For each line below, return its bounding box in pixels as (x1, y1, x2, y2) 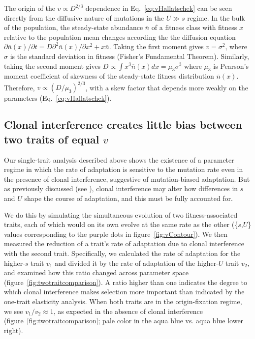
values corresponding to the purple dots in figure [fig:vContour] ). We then (4, 228, 227, 239)
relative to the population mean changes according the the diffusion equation (4, 31, 236, 42)
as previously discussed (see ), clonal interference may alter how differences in (4, 183, 238, 194)
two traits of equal (4, 131, 99, 146)
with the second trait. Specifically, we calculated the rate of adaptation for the (4, 248, 241, 258)
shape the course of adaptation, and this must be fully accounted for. (24, 193, 233, 203)
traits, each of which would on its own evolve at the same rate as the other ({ (4, 219, 238, 229)
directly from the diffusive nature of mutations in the (4, 12, 164, 23)
